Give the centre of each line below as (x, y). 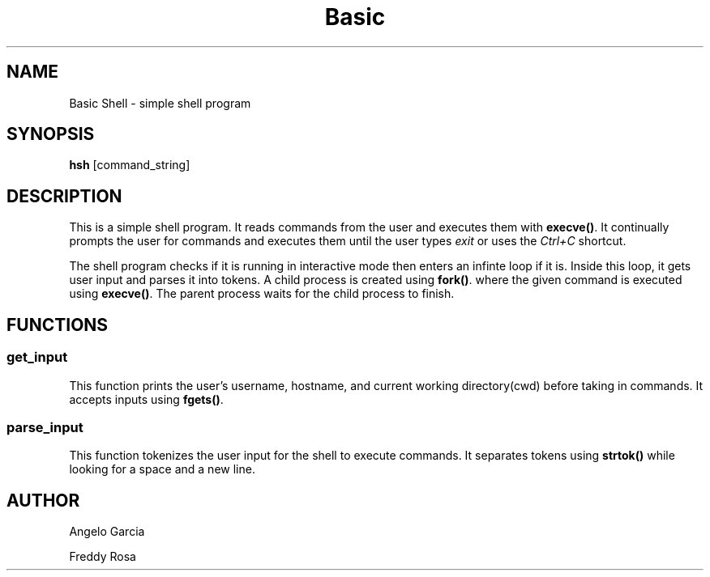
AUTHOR (43, 500)
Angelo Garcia (107, 532)
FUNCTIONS (58, 325)
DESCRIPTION (64, 196)
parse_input (45, 427)
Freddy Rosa (103, 557)
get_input (37, 357)
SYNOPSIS (51, 134)
